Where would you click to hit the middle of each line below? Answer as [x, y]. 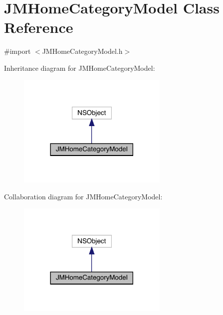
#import [17, 51]
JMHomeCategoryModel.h [82, 51]
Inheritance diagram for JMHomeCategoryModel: [80, 68]
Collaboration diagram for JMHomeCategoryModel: [83, 196]
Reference [39, 27]
